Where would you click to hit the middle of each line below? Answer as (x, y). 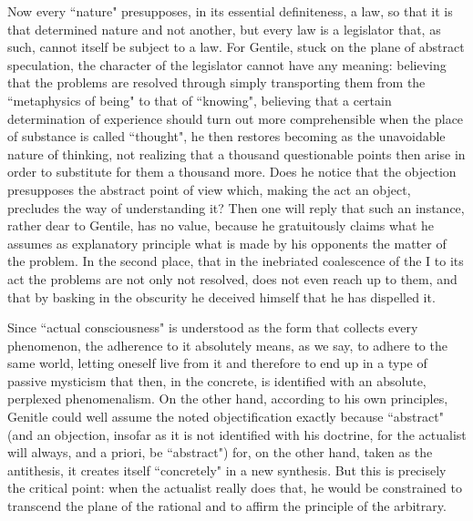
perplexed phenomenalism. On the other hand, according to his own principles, (228, 398)
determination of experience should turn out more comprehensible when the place (236, 118)
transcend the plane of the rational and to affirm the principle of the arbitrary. (227, 506)
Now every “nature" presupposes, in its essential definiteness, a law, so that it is (230, 11)
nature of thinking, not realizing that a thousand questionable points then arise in (236, 153)
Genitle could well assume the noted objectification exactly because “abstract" (226, 417)
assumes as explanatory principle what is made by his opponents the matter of (227, 243)
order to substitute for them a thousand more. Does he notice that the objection (232, 172)
